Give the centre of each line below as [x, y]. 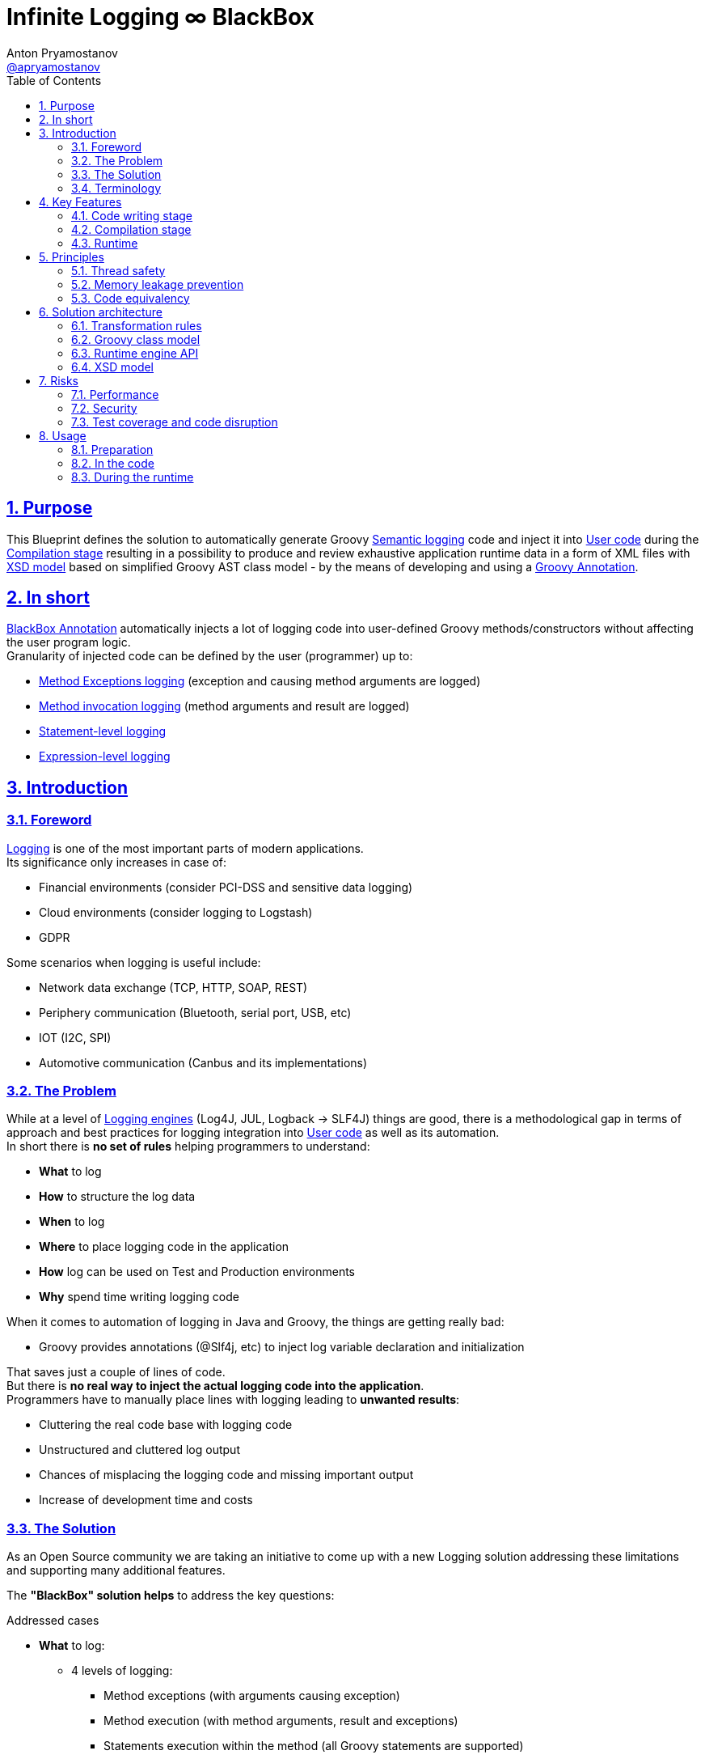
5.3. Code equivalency [131, 298]
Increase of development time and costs [146, 1500]
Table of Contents [54, 80]
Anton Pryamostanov [62, 53]
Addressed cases [53, 1621]
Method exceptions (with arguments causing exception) [252, 1696]
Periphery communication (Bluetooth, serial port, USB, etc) [195, 1012]
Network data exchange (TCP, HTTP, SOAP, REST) [173, 987]
